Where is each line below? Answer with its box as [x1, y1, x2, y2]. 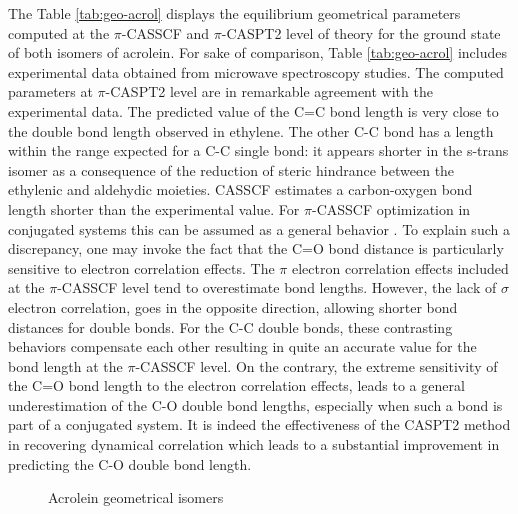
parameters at [8, 81, 93, 102]
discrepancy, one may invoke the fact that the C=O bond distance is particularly [8, 238, 504, 259]
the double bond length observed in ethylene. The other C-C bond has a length [8, 120, 494, 141]
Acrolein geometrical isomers [48, 487, 224, 508]
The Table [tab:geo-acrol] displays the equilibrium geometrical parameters [8, 3, 461, 23]
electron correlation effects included [292, 257, 509, 278]
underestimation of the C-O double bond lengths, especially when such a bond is [8, 394, 503, 415]
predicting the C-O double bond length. [8, 453, 252, 474]
